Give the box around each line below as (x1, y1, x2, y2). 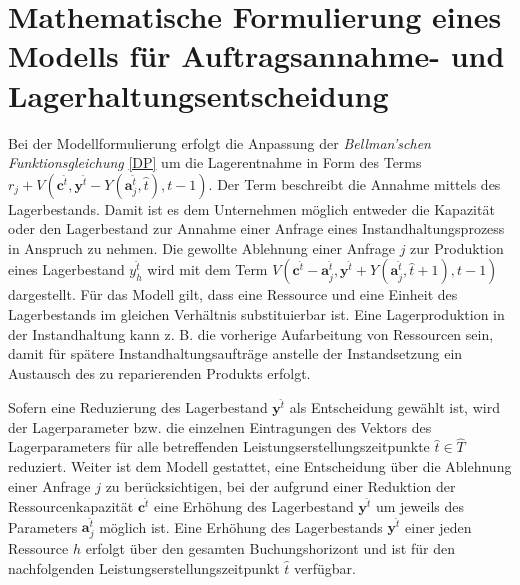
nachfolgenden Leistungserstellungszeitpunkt (8, 557, 280, 578)
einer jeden (405, 516, 472, 537)
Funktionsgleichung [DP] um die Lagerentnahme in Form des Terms (8, 152, 422, 173)
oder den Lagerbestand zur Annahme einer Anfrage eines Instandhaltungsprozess (8, 218, 505, 239)
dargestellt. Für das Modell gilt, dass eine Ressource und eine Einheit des (8, 284, 458, 305)
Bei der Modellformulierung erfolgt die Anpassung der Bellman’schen (8, 132, 431, 153)
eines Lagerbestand (8, 259, 125, 280)
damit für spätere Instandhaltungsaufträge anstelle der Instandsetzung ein (8, 343, 463, 364)
